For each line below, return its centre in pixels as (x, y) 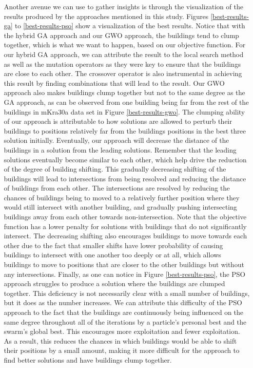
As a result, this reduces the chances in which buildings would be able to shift (120, 340)
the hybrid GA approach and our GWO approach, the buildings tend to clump (122, 35)
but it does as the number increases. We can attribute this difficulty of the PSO (123, 302)
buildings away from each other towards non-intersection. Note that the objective (125, 217)
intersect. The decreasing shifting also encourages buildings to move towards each (126, 236)
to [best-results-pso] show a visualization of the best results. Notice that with (130, 26)
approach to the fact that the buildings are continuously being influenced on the (124, 312)
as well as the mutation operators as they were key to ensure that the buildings (122, 64)
